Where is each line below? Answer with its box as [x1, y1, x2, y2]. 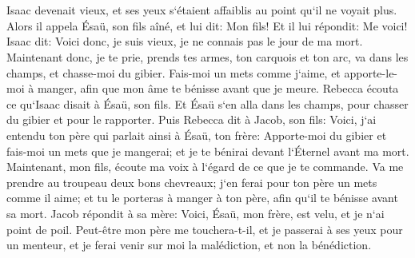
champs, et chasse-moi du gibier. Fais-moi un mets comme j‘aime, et [6, 64, 341, 81]
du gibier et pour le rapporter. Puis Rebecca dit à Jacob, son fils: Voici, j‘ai [6, 111, 377, 128]
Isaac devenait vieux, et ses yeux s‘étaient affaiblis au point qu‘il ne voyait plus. [6, 2, 397, 18]
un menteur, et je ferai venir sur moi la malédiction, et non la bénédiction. [6, 236, 372, 253]
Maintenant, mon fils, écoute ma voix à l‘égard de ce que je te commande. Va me [6, 158, 404, 175]
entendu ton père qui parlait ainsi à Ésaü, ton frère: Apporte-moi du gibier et [6, 126, 387, 143]
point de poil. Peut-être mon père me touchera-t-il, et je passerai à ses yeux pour [6, 220, 403, 237]
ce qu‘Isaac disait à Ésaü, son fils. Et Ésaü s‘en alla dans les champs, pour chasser [6, 95, 409, 112]
